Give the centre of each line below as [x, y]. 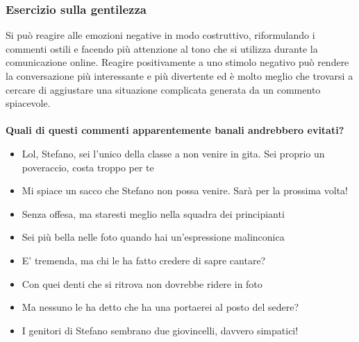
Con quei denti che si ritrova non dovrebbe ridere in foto [142, 283]
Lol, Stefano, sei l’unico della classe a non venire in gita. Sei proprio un [173, 153]
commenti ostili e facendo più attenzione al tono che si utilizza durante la [162, 48]
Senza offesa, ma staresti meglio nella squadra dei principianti [153, 213]
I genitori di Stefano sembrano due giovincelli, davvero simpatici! [160, 330]
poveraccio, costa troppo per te [88, 167]
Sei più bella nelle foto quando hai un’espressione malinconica [153, 237]
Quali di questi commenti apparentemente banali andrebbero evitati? [175, 130]
